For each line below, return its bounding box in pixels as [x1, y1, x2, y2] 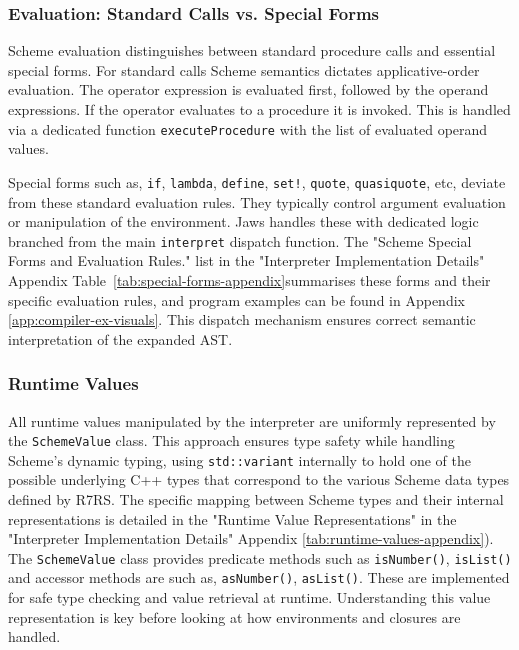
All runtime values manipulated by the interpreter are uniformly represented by [8, 410, 496, 431]
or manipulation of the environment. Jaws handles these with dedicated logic [8, 211, 479, 232]
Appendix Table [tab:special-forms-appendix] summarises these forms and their [8, 269, 491, 290]
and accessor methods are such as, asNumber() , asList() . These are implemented [8, 567, 510, 588]
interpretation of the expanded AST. [8, 328, 233, 349]
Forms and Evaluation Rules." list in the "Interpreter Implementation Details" [8, 250, 485, 271]
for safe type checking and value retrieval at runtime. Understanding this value [8, 587, 491, 608]
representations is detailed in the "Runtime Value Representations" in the [8, 508, 457, 529]
